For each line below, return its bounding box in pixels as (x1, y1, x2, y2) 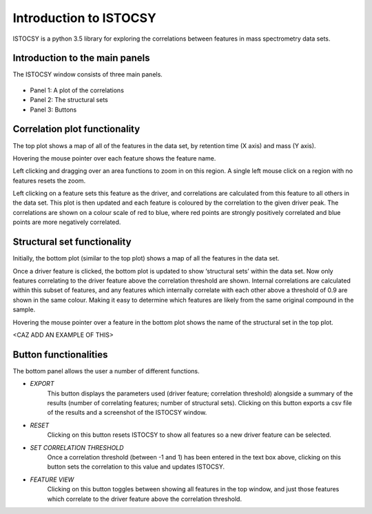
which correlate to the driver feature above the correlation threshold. (47, 495, 242, 503)
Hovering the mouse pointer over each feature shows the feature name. (12, 154, 216, 162)
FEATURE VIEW (30, 475, 74, 484)
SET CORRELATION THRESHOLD (30, 443, 124, 451)
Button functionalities (12, 349, 108, 360)
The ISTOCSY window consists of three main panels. (12, 70, 163, 79)
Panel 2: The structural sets (30, 96, 108, 104)
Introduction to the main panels (12, 52, 150, 64)
